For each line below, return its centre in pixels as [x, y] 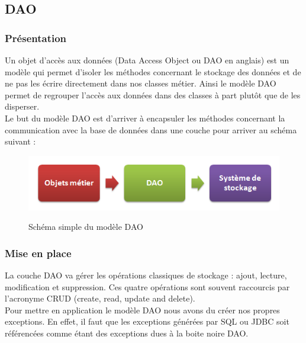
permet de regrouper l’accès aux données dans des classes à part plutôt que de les [153, 94]
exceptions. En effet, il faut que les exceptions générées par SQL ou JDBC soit [147, 321]
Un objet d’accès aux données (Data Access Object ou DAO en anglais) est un [147, 60]
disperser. [22, 106]
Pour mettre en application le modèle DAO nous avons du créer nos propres [142, 310]
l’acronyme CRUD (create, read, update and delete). [100, 298]
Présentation [36, 38]
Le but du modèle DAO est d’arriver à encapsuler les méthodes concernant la [145, 118]
